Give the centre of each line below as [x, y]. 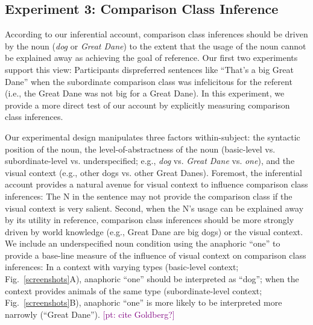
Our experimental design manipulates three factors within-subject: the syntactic [153, 137]
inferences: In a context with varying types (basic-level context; [122, 267]
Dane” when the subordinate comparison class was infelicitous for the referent [149, 81]
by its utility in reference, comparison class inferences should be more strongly [150, 220]
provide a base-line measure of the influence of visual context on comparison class [156, 255]
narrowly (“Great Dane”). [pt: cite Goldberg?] [90, 314]
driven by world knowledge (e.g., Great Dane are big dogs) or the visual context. [154, 231]
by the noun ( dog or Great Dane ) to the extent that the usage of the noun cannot [156, 46]
